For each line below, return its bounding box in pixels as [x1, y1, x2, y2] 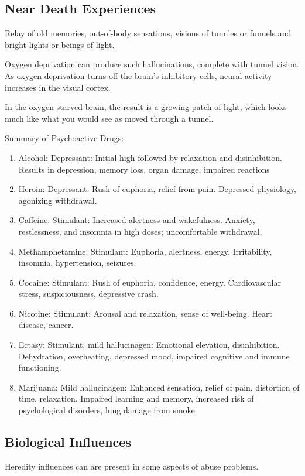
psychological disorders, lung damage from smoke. [18, 404, 197, 416]
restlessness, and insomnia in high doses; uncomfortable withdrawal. [18, 225, 262, 237]
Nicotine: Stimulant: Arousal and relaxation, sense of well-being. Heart [18, 307, 272, 319]
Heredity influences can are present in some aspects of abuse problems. [5, 460, 259, 472]
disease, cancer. [18, 319, 74, 331]
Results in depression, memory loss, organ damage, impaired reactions [18, 163, 270, 175]
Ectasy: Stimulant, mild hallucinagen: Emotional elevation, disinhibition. [18, 338, 280, 351]
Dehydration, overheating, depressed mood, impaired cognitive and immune [18, 350, 290, 362]
